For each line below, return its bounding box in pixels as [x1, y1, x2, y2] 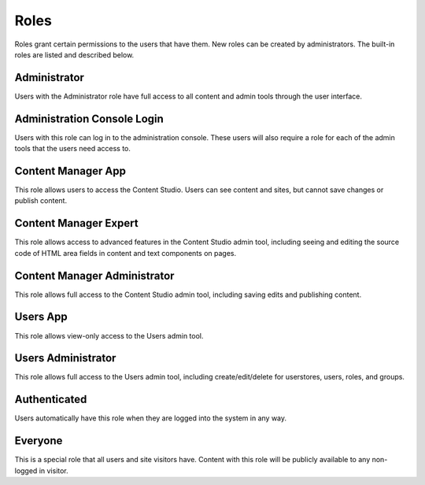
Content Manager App [14, 164, 126, 177]
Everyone [14, 434, 63, 448]
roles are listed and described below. [14, 50, 135, 59]
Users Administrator [14, 351, 116, 365]
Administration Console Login [14, 112, 164, 125]
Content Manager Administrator [14, 268, 175, 283]
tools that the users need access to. [14, 144, 131, 154]
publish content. [14, 196, 67, 205]
